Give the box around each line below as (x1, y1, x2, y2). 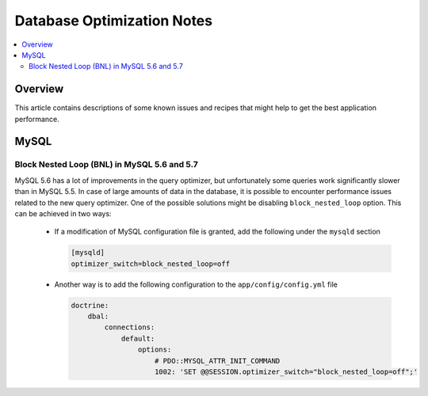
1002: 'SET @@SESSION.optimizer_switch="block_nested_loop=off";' (155, 367, 418, 376)
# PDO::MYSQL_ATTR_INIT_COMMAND (155, 356, 281, 365)
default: (120, 333, 155, 343)
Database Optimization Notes (14, 12, 213, 29)
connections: (104, 323, 155, 332)
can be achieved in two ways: (14, 208, 112, 218)
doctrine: (71, 301, 109, 310)
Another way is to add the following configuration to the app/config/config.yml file (54, 280, 338, 289)
